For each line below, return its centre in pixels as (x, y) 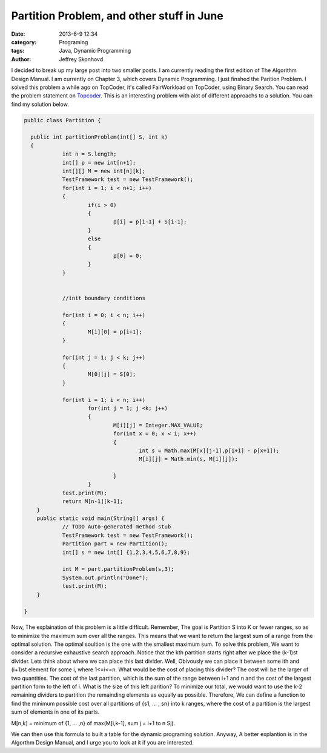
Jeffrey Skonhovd (81, 59)
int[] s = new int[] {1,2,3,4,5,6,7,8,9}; (126, 552)
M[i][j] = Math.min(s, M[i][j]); (189, 459)
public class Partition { (62, 120)
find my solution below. (40, 104)
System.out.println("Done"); (105, 577)
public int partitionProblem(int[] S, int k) (99, 137)
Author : (21, 59)
